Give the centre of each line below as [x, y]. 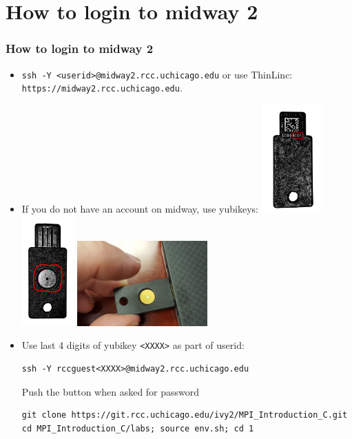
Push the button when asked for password [111, 391]
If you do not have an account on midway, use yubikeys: [140, 208]
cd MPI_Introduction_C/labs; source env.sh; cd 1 [138, 428]
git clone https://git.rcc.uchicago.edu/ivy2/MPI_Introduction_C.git [185, 415]
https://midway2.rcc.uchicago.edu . [102, 88]
